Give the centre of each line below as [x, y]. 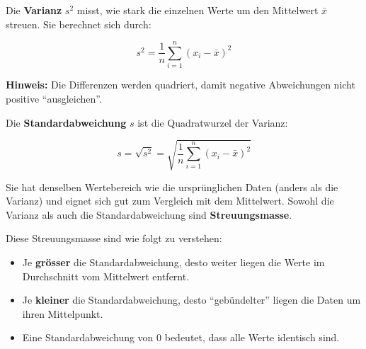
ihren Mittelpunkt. [63, 313]
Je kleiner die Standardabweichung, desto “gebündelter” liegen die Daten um [191, 300]
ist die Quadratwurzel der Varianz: [213, 122]
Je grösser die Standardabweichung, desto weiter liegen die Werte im [173, 262]
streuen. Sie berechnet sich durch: [79, 24]
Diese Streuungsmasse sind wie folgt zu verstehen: [114, 238]
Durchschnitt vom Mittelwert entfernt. [106, 276]
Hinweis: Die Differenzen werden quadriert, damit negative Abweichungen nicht [181, 85]
